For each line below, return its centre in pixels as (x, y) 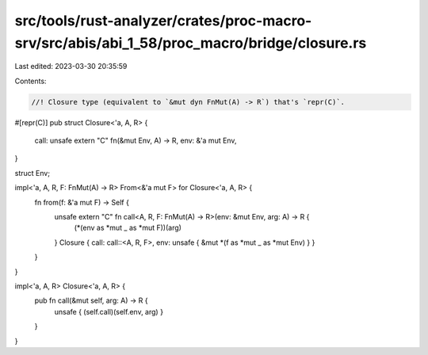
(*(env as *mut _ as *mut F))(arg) (128, 228)
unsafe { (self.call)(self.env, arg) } (109, 311)
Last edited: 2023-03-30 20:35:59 (71, 67)
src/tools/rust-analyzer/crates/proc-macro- (163, 21)
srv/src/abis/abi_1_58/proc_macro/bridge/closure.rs (191, 43)
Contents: (31, 81)
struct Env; (32, 173)
